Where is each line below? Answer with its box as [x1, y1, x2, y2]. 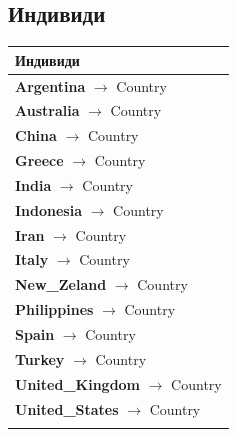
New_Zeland [15, 274, 107, 295]
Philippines [15, 299, 94, 320]
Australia [15, 100, 80, 121]
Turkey [15, 348, 65, 369]
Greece [15, 150, 64, 171]
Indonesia [15, 199, 83, 220]
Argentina [15, 75, 86, 96]
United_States [15, 398, 119, 419]
